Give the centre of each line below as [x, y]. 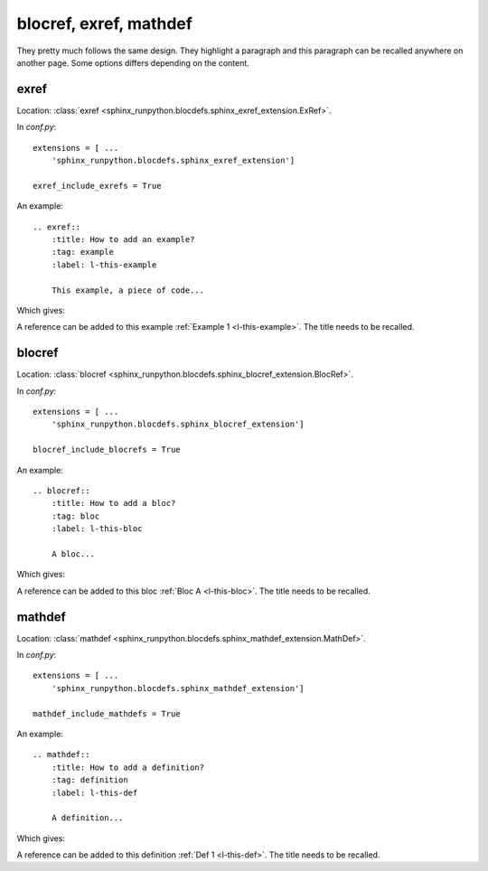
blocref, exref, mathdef [105, 23]
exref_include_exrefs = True [97, 186]
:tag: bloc [75, 516]
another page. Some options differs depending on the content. [133, 62]
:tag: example [83, 252]
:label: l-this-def [94, 792]
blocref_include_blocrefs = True [107, 450]
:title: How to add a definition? [128, 767]
